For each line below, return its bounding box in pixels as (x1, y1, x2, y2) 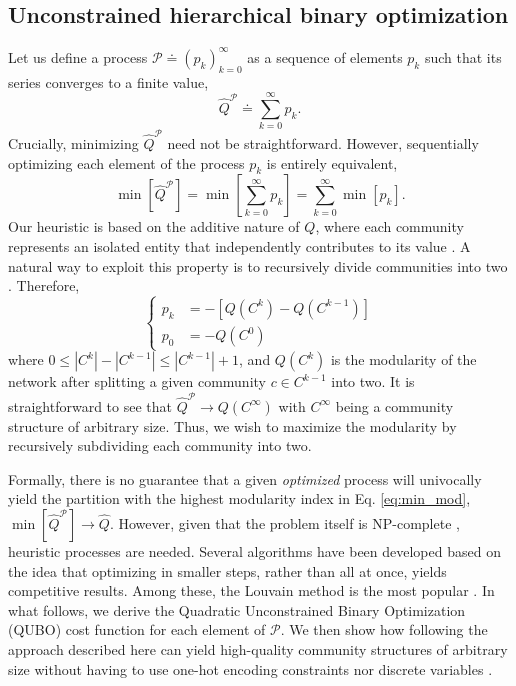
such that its (424, 46, 502, 67)
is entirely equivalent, (266, 152, 398, 173)
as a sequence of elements (247, 46, 403, 67)
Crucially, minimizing (8, 132, 139, 153)
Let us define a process (8, 46, 148, 67)
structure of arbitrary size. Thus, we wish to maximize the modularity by (8, 415, 457, 436)
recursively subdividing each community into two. (8, 435, 312, 456)
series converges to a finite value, (8, 71, 209, 92)
